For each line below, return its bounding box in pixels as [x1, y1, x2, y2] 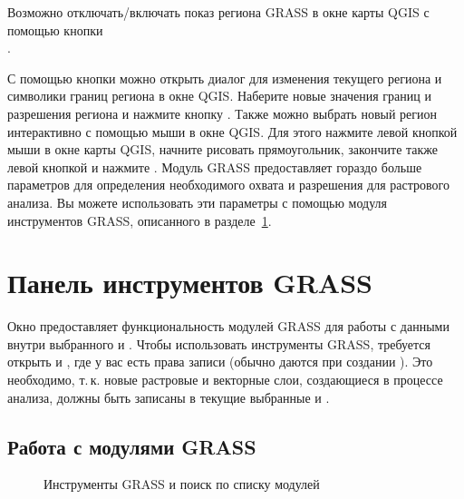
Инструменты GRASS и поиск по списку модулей [43, 475, 320, 494]
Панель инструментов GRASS [7, 264, 372, 301]
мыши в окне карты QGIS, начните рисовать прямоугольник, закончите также [7, 140, 439, 159]
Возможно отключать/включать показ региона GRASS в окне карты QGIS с [7, 3, 430, 21]
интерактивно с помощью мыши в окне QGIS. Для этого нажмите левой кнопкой [7, 122, 458, 141]
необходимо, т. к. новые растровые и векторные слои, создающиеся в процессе [7, 370, 443, 389]
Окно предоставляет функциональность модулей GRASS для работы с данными [7, 317, 449, 336]
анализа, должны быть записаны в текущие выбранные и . [7, 387, 330, 406]
